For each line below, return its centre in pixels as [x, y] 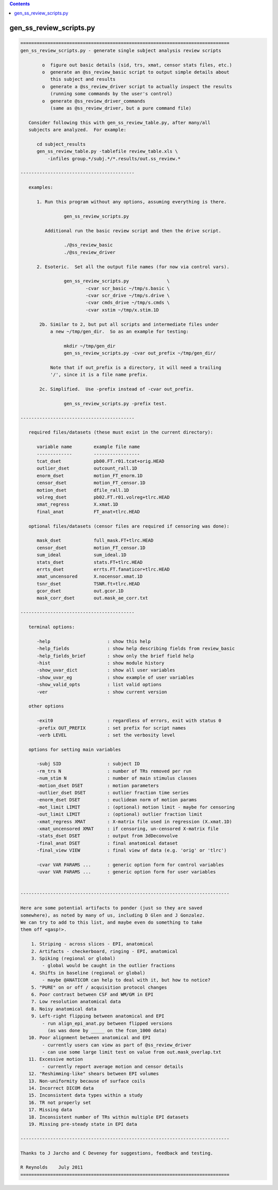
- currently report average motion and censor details [113, 1066]
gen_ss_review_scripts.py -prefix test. [115, 403]
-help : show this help [94, 641]
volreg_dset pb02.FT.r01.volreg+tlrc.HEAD [103, 497]
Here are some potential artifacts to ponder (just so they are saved [111, 908]
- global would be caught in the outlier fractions [109, 966]
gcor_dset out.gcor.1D [80, 591]
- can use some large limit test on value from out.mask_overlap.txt [132, 1052]
